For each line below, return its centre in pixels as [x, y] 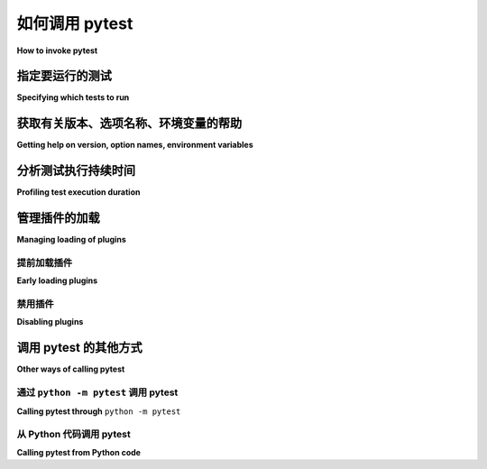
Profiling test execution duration [78, 192]
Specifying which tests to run [73, 97]
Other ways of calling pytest [71, 369]
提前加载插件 [45, 262]
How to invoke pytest [57, 51]
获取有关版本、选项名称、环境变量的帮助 [129, 123]
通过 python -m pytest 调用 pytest [97, 392]
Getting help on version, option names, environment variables [135, 145]
